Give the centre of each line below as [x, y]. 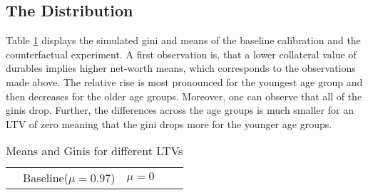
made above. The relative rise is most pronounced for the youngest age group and [184, 81]
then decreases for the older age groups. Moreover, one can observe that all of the [184, 96]
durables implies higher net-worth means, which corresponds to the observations [181, 68]
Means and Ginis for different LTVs [94, 151]
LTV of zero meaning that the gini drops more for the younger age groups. [169, 123]
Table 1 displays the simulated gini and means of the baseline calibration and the [183, 40]
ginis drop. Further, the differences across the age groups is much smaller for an [180, 110]
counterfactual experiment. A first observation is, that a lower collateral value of [181, 54]
